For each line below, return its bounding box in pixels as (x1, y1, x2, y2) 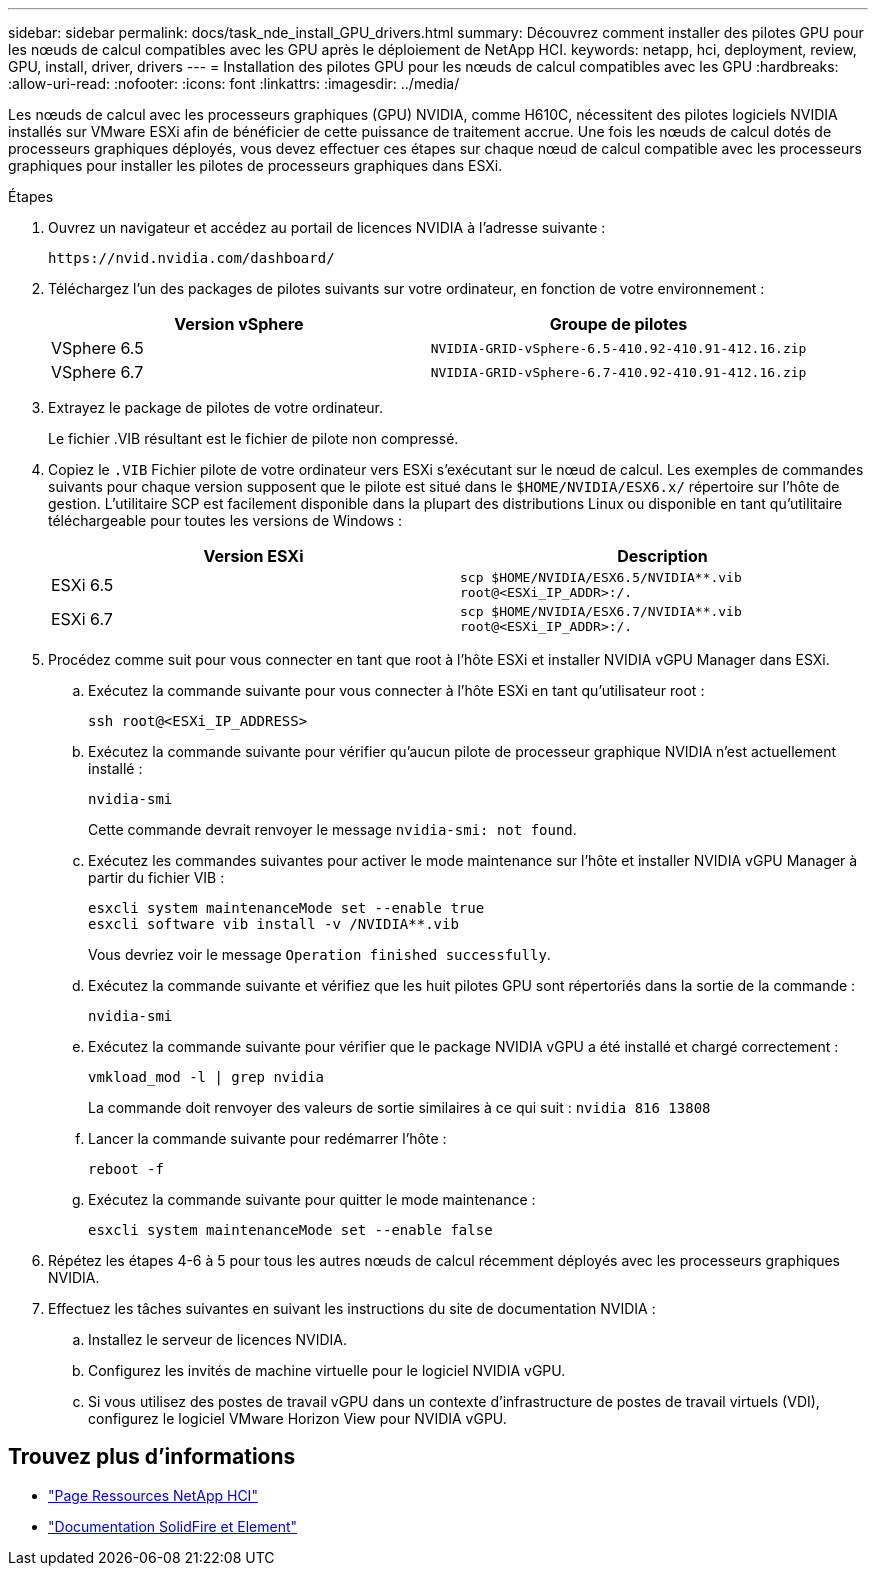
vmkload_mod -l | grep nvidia (88, 1069, 325, 1085)
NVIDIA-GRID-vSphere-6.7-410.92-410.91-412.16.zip (430, 364, 807, 380)
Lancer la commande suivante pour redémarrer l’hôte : (88, 1130, 447, 1147)
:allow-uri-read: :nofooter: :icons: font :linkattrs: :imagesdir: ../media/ (8, 75, 460, 92)
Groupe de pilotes (549, 314, 688, 334)
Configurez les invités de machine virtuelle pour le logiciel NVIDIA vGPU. (88, 1362, 566, 1379)
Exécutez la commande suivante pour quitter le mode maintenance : (88, 1191, 536, 1208)
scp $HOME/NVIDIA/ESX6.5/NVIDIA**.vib (460, 570, 742, 585)
